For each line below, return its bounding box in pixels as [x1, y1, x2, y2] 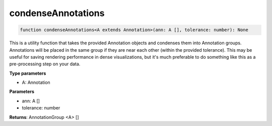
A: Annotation [22, 79, 50, 85]
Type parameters [9, 70, 46, 76]
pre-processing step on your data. [9, 61, 81, 67]
